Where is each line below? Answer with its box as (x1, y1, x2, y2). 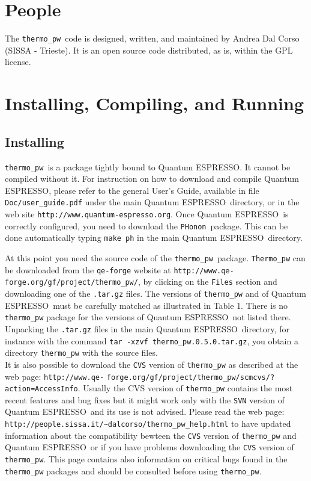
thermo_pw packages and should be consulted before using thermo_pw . (5, 464, 262, 477)
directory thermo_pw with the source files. (5, 346, 158, 359)
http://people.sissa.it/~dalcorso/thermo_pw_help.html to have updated (5, 417, 291, 430)
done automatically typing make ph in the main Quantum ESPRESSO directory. (5, 231, 303, 244)
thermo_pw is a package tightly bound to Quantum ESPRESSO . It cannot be (5, 160, 291, 173)
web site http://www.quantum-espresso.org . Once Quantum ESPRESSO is (5, 208, 289, 220)
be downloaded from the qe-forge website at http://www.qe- (5, 263, 234, 276)
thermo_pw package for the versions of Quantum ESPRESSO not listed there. (5, 311, 291, 323)
